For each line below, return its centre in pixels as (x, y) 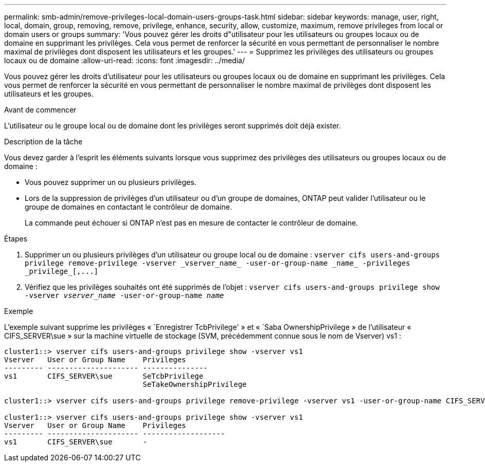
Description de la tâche (43, 142)
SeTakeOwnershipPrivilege (195, 384)
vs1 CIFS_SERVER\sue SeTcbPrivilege (104, 376)
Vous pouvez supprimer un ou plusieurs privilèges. (111, 182)
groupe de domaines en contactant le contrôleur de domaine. (128, 207)
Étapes (16, 239)
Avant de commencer (40, 110)
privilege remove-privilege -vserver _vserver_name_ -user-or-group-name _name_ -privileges (218, 263)
